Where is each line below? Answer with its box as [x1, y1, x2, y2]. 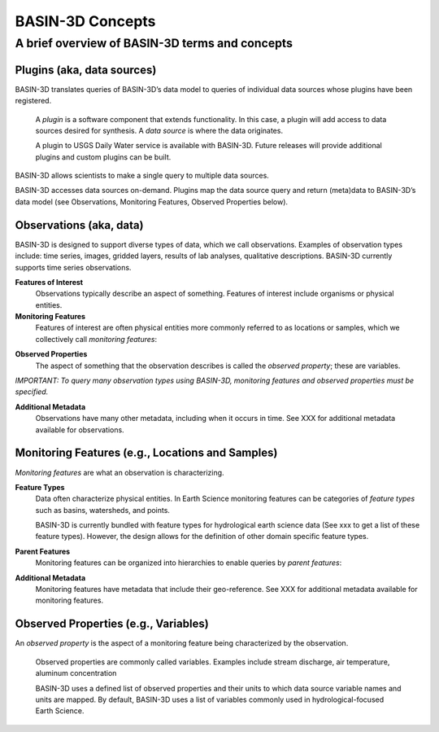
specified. [15, 387, 49, 397]
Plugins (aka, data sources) [15, 63, 157, 77]
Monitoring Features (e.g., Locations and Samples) [15, 446, 278, 460]
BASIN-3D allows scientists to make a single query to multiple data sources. [15, 171, 270, 181]
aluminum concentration [35, 668, 117, 678]
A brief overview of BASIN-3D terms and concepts [15, 36, 293, 50]
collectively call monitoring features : [35, 334, 158, 344]
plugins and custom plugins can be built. [35, 151, 172, 162]
